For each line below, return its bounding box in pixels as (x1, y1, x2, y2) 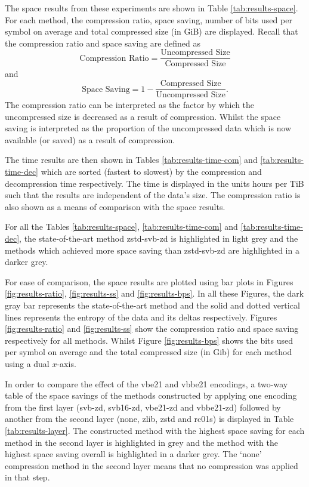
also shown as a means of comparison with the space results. (5, 200, 225, 212)
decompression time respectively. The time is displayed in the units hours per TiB (5, 177, 304, 189)
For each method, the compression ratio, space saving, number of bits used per (5, 13, 292, 26)
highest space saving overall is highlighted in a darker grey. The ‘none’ (5, 448, 262, 460)
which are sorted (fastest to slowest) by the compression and (41, 165, 262, 178)
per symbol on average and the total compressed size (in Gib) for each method (5, 346, 292, 358)
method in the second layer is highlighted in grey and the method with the (5, 436, 278, 448)
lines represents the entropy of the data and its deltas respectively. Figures (5, 310, 277, 323)
